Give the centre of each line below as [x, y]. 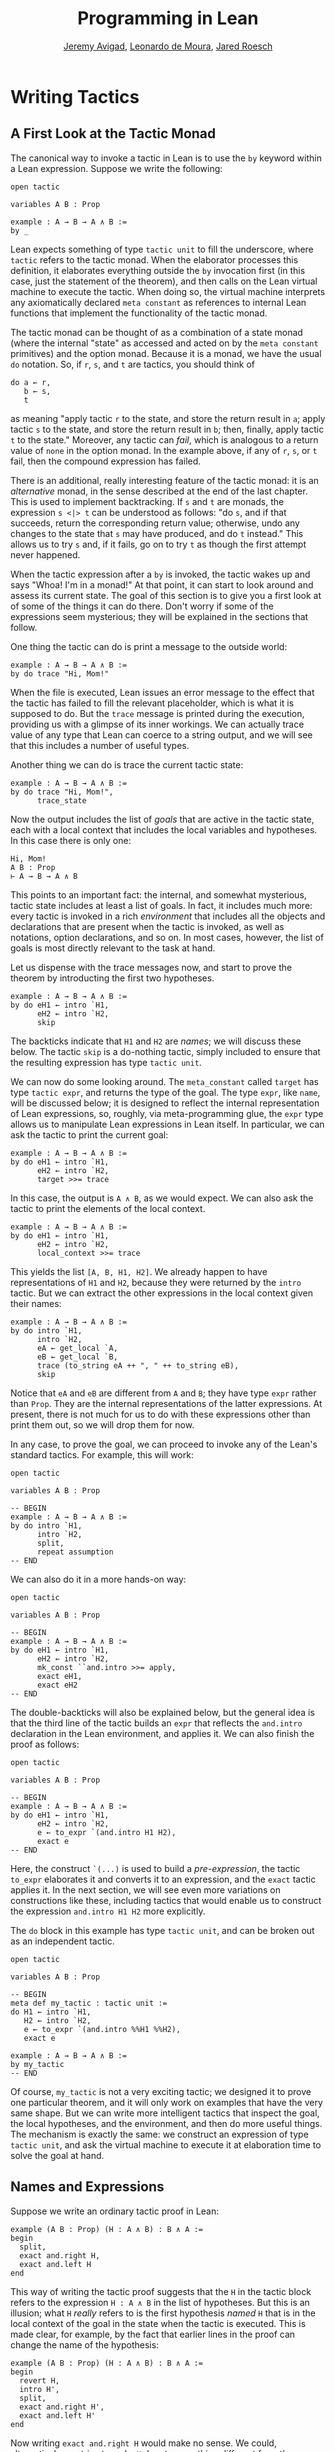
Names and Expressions [87, 2187]
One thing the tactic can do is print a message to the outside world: [149, 646]
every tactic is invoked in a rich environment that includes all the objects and [168, 916]
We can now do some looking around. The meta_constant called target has [164, 1081]
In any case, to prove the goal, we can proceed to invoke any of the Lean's [164, 1444]
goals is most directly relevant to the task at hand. [113, 948]
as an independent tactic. [62, 1941]
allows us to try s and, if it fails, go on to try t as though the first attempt [158, 544]
